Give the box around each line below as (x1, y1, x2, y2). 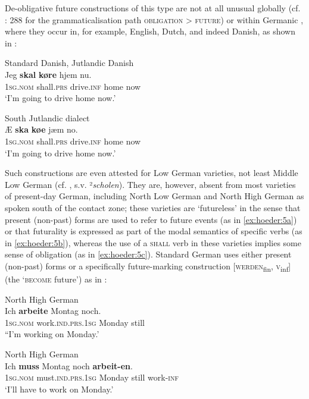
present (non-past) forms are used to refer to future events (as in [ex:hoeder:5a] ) (5, 213, 297, 225)
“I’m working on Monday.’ (5, 328, 99, 340)
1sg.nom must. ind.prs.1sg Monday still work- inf (5, 371, 179, 384)
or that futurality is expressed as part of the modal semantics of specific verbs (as (5, 225, 302, 237)
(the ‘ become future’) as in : (5, 273, 107, 285)
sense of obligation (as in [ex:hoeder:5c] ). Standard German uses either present (5, 248, 292, 260)
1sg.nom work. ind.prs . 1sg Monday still (5, 316, 145, 328)
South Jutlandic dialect (5, 111, 90, 124)
